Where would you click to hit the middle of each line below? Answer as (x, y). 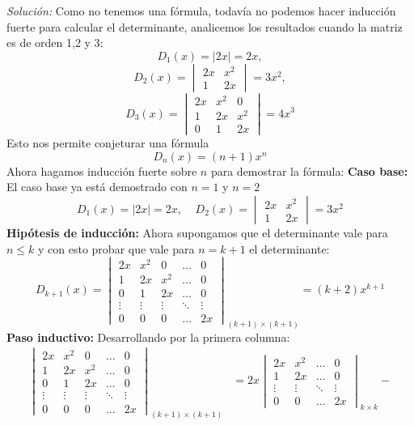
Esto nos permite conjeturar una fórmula (108, 143)
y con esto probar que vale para (116, 248)
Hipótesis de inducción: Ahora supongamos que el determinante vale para (197, 232)
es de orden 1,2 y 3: (55, 43)
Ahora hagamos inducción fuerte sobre (102, 170)
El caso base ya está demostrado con (97, 187)
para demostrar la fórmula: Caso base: (309, 170)
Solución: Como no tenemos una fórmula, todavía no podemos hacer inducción (201, 11)
